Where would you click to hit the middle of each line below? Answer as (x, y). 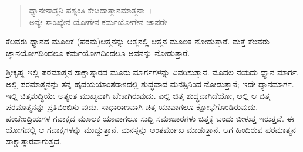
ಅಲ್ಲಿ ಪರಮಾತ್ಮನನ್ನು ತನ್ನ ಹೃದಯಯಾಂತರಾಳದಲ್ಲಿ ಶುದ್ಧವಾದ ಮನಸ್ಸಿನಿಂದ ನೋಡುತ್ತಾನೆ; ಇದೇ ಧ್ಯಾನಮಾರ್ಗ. (150, 83)
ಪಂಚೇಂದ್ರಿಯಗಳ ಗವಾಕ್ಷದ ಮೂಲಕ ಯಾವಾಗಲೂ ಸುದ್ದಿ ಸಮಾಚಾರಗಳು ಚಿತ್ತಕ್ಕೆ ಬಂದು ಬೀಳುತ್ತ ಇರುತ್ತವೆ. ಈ (150, 118)
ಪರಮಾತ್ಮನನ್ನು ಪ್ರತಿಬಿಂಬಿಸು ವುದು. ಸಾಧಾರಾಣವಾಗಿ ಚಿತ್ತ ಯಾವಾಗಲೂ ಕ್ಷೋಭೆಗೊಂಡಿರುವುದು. (132, 107)
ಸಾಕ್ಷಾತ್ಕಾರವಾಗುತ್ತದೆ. (34, 141)
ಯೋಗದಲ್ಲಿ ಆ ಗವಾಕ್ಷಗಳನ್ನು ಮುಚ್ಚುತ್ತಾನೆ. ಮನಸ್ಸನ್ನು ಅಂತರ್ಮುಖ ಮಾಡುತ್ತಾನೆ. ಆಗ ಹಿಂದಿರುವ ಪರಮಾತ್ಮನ (151, 129)
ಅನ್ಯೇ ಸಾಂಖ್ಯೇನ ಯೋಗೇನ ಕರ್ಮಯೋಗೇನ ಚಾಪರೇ (98, 21)
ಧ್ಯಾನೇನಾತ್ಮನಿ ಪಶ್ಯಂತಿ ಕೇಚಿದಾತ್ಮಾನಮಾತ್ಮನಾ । (90, 10)
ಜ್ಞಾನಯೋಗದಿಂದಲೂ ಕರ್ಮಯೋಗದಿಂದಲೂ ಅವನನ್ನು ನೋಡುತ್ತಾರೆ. (98, 52)
